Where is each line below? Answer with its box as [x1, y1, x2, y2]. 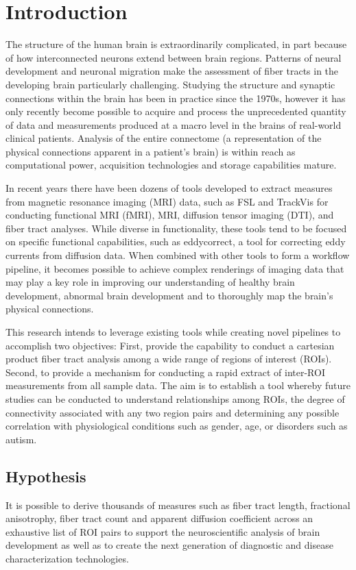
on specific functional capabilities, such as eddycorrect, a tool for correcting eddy [5, 234, 346, 249]
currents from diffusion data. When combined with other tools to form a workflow [5, 248, 350, 262]
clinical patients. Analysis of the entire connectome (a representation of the [5, 131, 322, 145]
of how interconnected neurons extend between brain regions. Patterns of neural [5, 50, 342, 64]
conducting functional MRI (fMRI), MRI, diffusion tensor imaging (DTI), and [5, 208, 334, 222]
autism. [5, 432, 37, 446]
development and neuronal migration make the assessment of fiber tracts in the [5, 64, 339, 78]
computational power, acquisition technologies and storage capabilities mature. [5, 158, 337, 172]
